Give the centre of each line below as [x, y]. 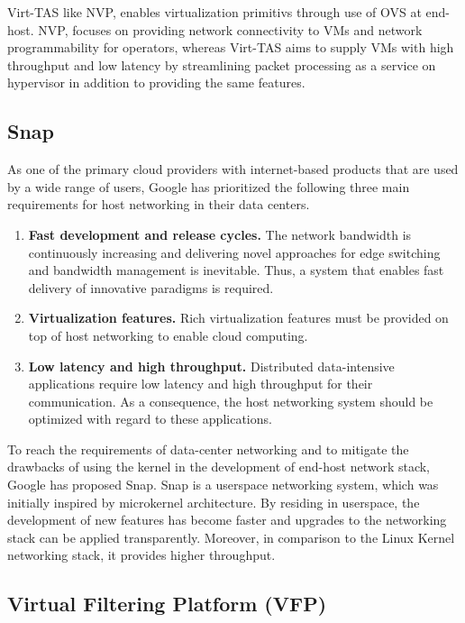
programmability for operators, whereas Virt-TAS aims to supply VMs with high [231, 47]
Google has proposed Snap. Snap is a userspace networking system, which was [223, 485]
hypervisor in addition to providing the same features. [156, 82]
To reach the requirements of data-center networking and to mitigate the [208, 449]
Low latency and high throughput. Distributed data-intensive [211, 366]
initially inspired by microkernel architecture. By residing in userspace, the [214, 502]
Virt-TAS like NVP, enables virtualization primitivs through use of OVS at [214, 12]
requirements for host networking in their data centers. [159, 204]
